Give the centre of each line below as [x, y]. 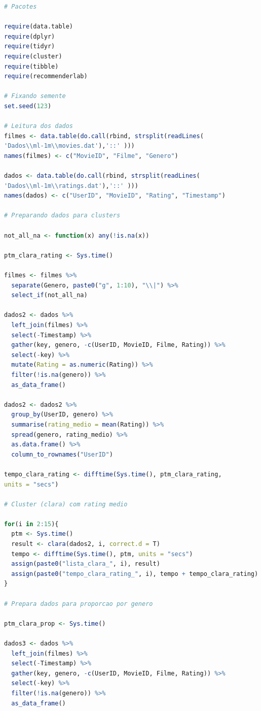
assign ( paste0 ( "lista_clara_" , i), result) [86, 564]
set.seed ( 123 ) [28, 106]
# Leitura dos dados [39, 126]
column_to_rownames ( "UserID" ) [62, 454]
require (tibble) [31, 66]
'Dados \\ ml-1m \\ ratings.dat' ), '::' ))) [71, 186]
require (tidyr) [30, 46]
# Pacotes [21, 7]
